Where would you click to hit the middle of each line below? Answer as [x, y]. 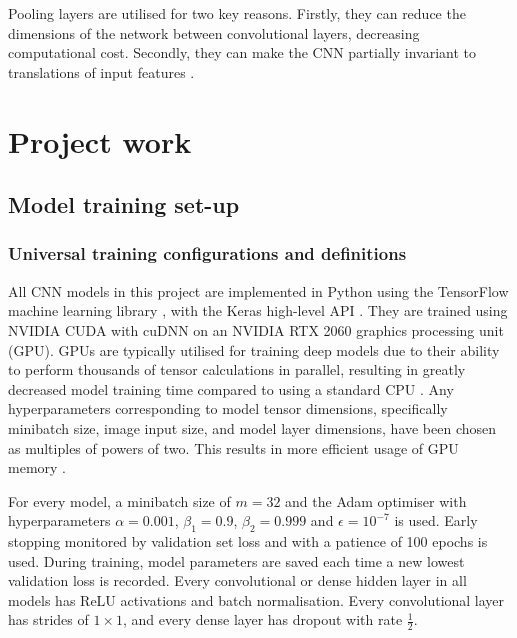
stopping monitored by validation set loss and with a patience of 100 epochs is [248, 541]
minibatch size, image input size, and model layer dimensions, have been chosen [252, 427]
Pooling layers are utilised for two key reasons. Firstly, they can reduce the [237, 13]
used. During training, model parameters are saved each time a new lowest [236, 560]
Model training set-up [124, 204]
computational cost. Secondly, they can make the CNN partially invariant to [242, 52]
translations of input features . [101, 71]
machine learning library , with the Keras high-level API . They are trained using [258, 310]
